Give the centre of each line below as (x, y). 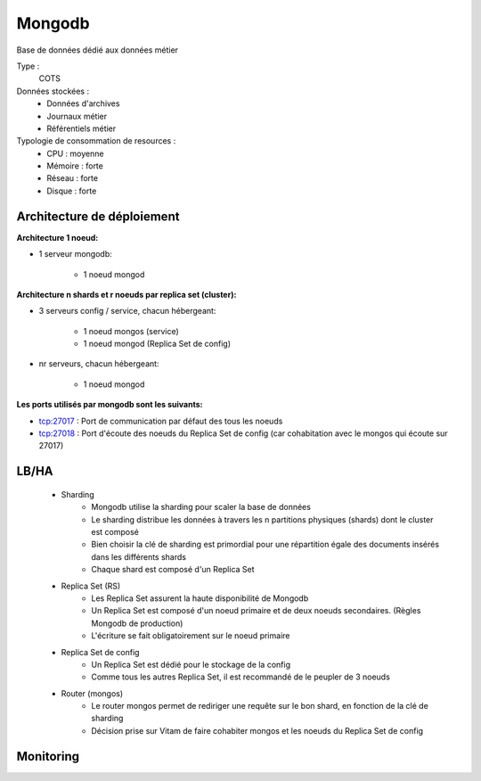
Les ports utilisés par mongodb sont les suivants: (110, 405)
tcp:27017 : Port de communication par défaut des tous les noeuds (161, 421)
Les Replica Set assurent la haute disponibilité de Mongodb (200, 598)
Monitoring (48, 756)
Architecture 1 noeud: (57, 237)
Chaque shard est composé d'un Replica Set (173, 570)
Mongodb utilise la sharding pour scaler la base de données (201, 507)
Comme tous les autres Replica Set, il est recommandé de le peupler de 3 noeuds (241, 677)
